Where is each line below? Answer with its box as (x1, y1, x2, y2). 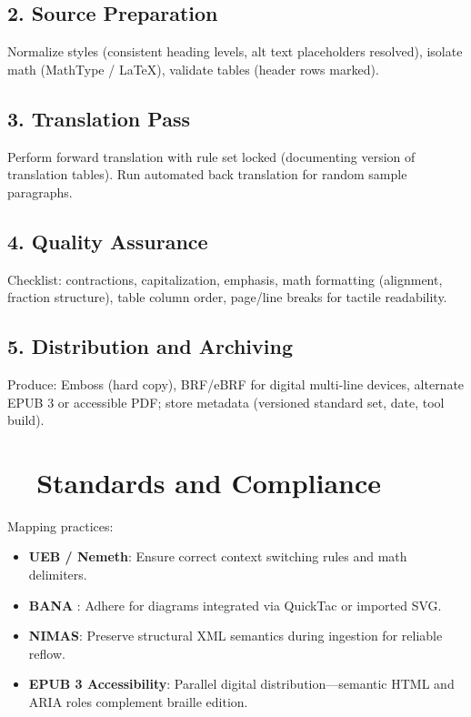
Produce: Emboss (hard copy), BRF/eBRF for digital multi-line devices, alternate (7, 374, 465, 393)
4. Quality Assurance (7, 227, 208, 255)
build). (7, 410, 45, 429)
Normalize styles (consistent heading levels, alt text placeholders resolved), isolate (7, 42, 463, 61)
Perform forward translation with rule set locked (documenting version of (7, 146, 416, 166)
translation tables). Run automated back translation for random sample (7, 165, 407, 184)
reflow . (28, 643, 65, 662)
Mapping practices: (7, 516, 114, 535)
